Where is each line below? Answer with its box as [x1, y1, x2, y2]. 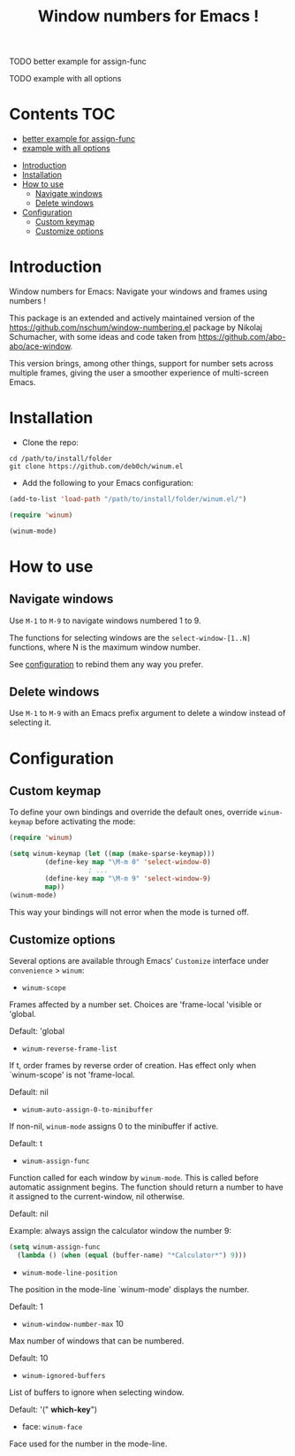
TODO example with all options [9, 73, 122, 84]
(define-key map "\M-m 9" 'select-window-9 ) [44, 874, 212, 882]
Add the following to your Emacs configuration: [21, 478, 194, 488]
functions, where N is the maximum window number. [9, 642, 201, 652]
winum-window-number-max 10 [21, 1319, 124, 1329]
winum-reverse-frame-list [21, 1044, 117, 1054]
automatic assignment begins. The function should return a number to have [9, 1182, 284, 1192]
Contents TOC [9, 104, 116, 125]
